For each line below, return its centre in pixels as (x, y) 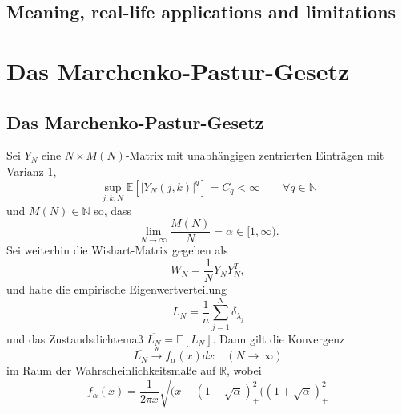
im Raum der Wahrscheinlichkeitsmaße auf (111, 370)
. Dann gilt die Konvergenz (279, 338)
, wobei (244, 370)
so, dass (113, 210)
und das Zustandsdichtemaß (75, 338)
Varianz (25, 170)
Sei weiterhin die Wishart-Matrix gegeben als (117, 250)
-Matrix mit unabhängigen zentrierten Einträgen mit (255, 155)
